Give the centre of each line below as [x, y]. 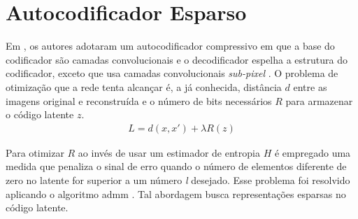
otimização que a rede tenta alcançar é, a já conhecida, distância [144, 86]
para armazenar [319, 100]
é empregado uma [313, 152]
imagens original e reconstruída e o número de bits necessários [139, 100]
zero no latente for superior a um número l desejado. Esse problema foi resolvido [178, 179]
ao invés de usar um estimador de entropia [169, 152]
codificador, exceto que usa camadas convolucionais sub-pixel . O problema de [172, 73]
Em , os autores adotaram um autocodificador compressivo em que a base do [170, 46]
